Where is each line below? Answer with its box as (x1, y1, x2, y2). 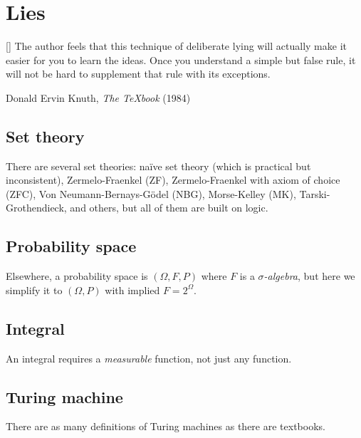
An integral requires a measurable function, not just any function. (6, 350, 292, 365)
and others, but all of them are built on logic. (70, 200, 268, 215)
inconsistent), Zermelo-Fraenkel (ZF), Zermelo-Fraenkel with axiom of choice (6, 172, 340, 187)
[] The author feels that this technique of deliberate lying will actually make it (6, 38, 347, 53)
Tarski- (299, 186, 330, 201)
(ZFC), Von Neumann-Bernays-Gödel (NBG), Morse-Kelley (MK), (6, 186, 296, 201)
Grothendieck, (6, 200, 67, 215)
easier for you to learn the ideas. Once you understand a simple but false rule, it (6, 52, 356, 67)
